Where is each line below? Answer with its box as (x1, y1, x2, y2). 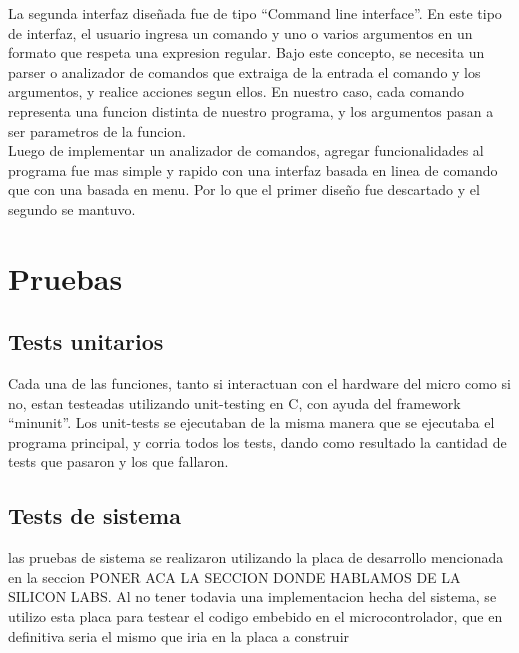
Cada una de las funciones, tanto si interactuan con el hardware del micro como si (8, 373, 511, 394)
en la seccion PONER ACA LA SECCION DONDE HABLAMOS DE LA (8, 566, 461, 587)
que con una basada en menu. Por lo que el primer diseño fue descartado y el (8, 179, 480, 200)
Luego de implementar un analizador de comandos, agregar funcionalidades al (8, 140, 484, 161)
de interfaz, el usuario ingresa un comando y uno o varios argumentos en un (8, 22, 473, 43)
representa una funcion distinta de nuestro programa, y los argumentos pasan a (8, 100, 494, 121)
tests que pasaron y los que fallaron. (8, 451, 229, 472)
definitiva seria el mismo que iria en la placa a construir (8, 625, 350, 646)
